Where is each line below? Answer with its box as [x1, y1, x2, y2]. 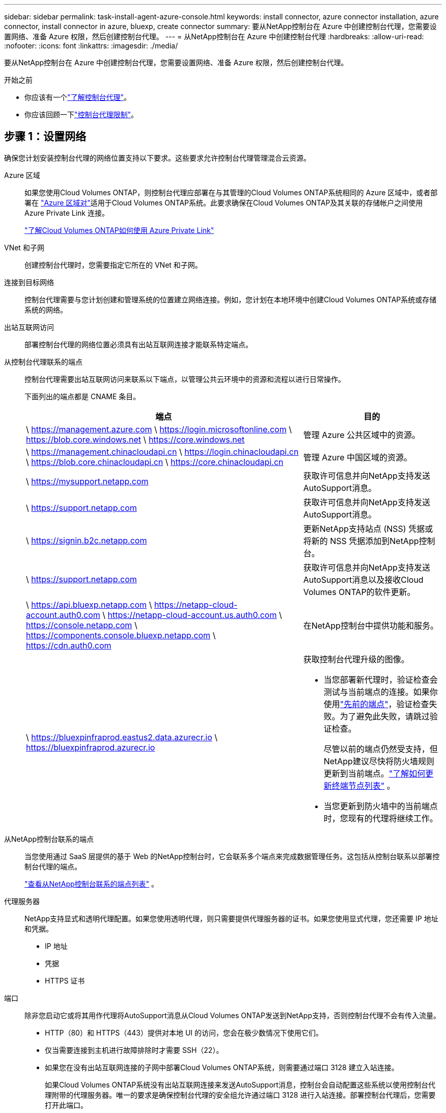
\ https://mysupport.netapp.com [26, 476, 149, 486]
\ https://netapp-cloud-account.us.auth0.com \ [102, 609, 282, 620]
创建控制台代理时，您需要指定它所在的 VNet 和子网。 [24, 260, 202, 269]
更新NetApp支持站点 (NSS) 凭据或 [303, 523, 433, 534]
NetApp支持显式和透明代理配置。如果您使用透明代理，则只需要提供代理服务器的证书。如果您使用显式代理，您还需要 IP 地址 [24, 914, 438, 923]
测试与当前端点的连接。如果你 [323, 686, 438, 697]
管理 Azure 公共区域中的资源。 [303, 429, 421, 440]
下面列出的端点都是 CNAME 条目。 [24, 392, 141, 401]
